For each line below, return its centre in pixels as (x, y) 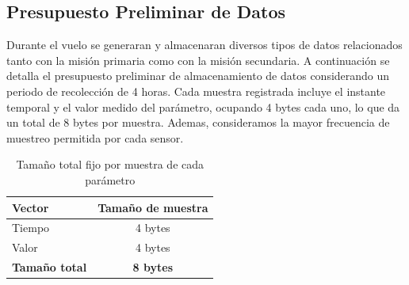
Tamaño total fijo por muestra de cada (110, 164)
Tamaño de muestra (153, 207)
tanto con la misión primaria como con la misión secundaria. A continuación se (198, 60)
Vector (31, 207)
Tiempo (31, 228)
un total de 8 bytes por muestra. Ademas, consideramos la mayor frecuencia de (198, 122)
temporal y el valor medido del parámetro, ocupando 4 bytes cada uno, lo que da (203, 106)
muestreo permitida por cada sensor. (95, 137)
